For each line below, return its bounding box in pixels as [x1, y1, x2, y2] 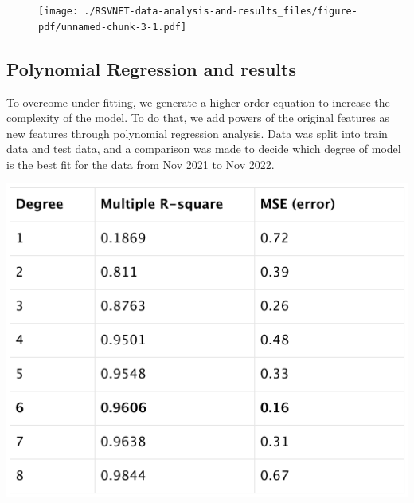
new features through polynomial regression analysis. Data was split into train [6, 124, 388, 141]
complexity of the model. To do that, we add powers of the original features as [6, 109, 389, 126]
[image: [38, 6, 79, 17]
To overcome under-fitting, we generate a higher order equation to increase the [6, 93, 390, 110]
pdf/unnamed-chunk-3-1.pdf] [38, 21, 187, 33]
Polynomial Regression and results [6, 56, 296, 81]
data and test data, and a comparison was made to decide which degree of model [6, 140, 401, 157]
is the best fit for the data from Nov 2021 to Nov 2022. [6, 155, 275, 172]
